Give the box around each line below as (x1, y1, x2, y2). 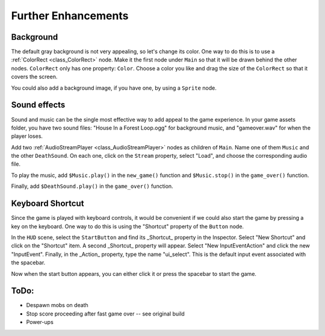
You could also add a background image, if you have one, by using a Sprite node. (11, 84, 217, 92)
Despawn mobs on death (26, 302, 88, 309)
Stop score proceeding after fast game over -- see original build (26, 310, 185, 317)
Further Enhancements (11, 9, 129, 22)
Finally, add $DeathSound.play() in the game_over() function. (11, 182, 174, 190)
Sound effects (11, 100, 66, 110)
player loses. (11, 132, 43, 140)
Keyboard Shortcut (11, 199, 84, 209)
